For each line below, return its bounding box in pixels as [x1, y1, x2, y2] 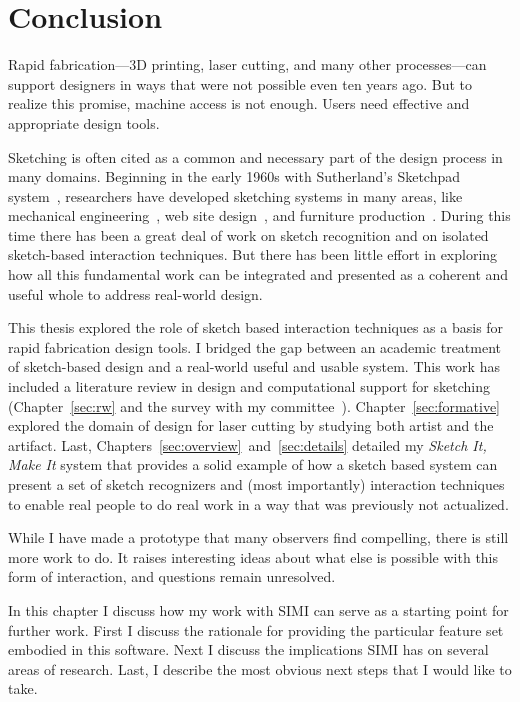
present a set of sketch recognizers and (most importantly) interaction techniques [8, 474, 505, 494]
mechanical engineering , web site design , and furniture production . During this [8, 205, 511, 226]
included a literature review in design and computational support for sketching [8, 376, 490, 397]
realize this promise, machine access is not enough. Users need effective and [8, 93, 470, 114]
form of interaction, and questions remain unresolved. [8, 566, 336, 587]
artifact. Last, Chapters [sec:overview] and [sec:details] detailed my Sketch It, [8, 434, 487, 455]
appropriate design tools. [8, 112, 160, 133]
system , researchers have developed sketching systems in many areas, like [8, 185, 463, 206]
